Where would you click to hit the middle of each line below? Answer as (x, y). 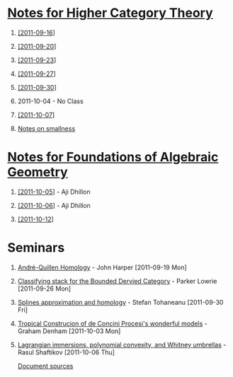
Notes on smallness (46, 128)
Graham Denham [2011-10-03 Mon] (69, 331)
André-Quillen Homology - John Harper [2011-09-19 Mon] (102, 267)
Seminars (36, 248)
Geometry (38, 172)
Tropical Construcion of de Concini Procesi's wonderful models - (112, 323)
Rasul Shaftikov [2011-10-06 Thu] (66, 352)
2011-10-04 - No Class (50, 101)
